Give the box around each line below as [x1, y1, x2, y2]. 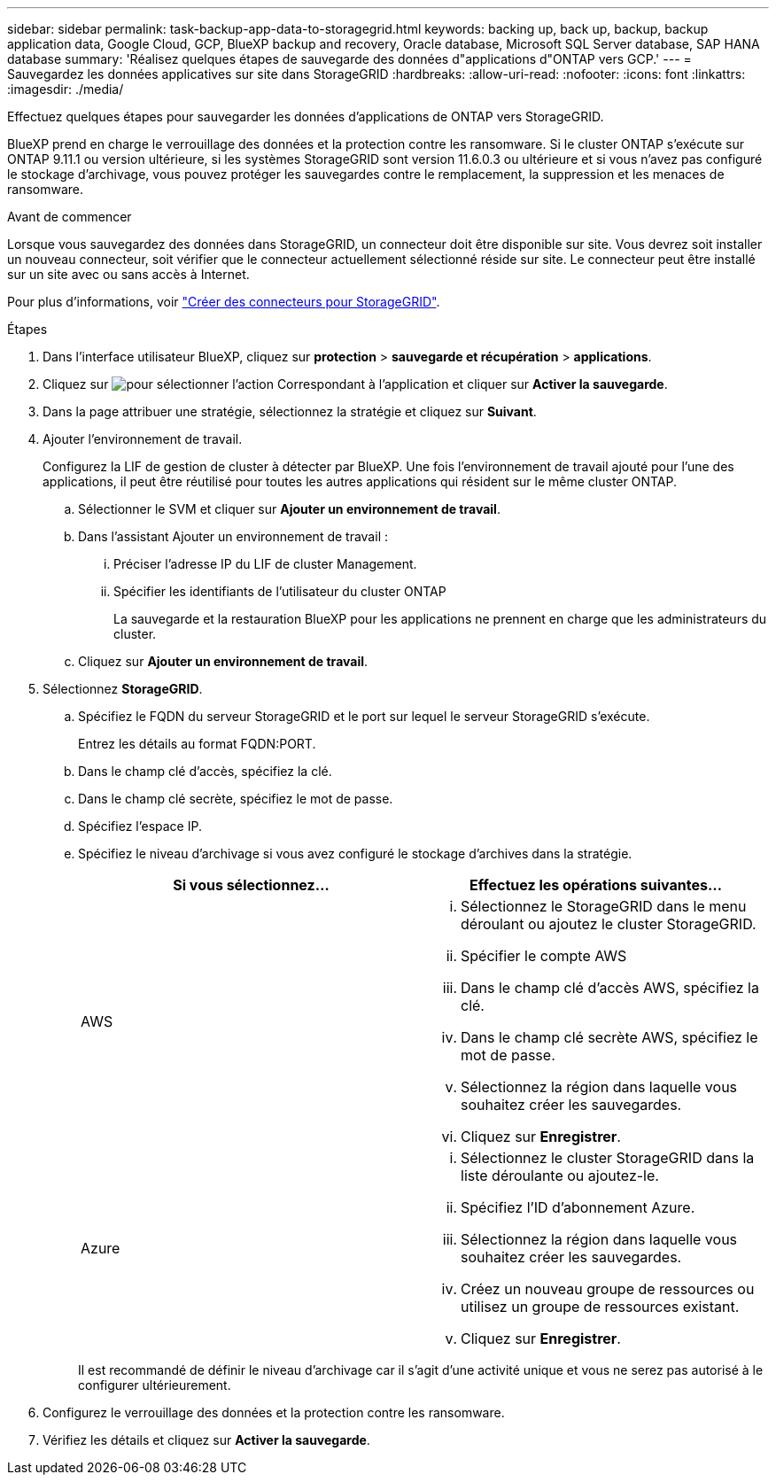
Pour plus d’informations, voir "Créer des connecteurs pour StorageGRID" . [7, 294, 440, 309]
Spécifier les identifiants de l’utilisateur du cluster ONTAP [113, 584, 446, 599]
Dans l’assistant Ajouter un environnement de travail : [78, 529, 388, 544]
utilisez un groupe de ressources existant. [461, 1298, 740, 1315]
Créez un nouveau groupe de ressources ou [461, 1280, 755, 1298]
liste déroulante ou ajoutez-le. [461, 1167, 659, 1184]
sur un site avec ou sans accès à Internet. [7, 267, 250, 282]
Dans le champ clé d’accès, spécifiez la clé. [78, 764, 332, 779]
